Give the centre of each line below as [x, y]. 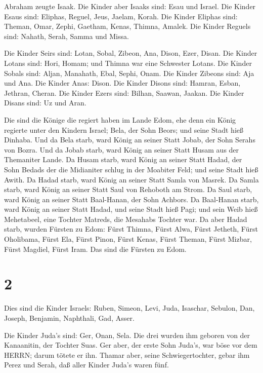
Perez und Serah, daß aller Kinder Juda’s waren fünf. [86, 365]
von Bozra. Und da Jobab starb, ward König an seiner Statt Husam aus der [122, 149]
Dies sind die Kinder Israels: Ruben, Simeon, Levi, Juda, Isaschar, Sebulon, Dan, [129, 308]
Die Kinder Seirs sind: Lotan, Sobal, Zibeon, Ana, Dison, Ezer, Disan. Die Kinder [131, 53]
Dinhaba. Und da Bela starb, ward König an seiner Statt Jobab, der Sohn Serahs [130, 140]
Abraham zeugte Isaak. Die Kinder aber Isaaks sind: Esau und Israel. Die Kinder [130, 6]
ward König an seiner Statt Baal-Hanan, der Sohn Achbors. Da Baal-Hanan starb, [131, 199]
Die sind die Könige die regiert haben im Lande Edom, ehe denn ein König [120, 119]
